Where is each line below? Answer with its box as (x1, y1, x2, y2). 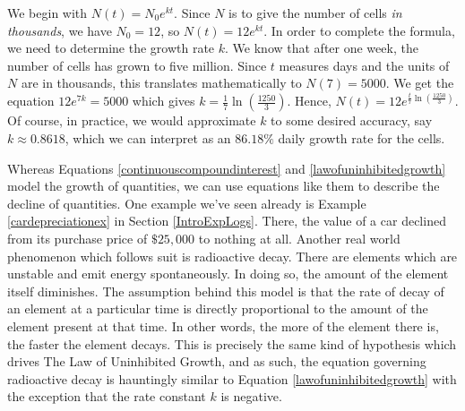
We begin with (7, 4, 88, 21)
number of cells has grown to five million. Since (7, 56, 267, 74)
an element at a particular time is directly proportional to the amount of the (7, 299, 428, 318)
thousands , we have (7, 21, 112, 39)
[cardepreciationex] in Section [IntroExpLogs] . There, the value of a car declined (7, 211, 446, 230)
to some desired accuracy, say (271, 111, 433, 130)
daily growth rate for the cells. (278, 128, 445, 147)
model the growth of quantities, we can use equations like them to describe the (7, 176, 440, 195)
